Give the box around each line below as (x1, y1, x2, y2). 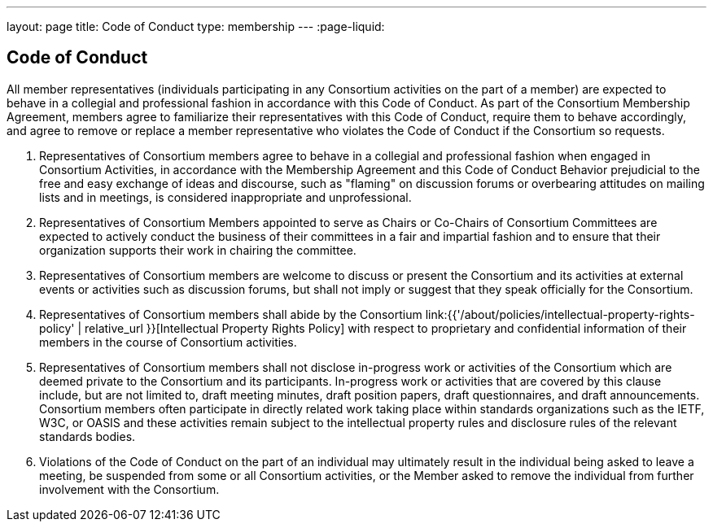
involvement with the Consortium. (39, 482, 220, 496)
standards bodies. (39, 429, 136, 443)
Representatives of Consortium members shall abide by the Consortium (39, 307, 422, 321)
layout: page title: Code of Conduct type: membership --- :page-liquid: (7, 20, 385, 33)
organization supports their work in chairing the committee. (39, 242, 356, 257)
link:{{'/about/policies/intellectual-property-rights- (425, 307, 695, 321)
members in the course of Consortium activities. (39, 334, 297, 349)
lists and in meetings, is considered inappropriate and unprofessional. (39, 190, 412, 204)
